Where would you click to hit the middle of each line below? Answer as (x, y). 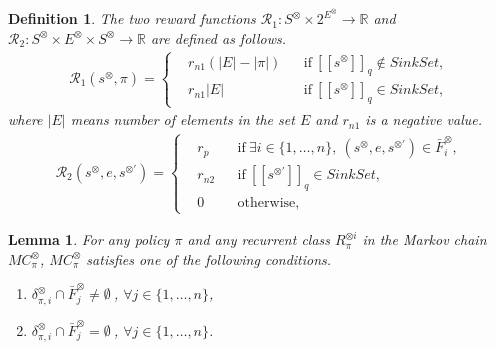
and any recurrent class (259, 239)
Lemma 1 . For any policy (89, 239)
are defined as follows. (218, 37)
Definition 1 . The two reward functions (132, 18)
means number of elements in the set (182, 119)
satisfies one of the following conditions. (209, 258)
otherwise (266, 202)
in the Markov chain (424, 239)
